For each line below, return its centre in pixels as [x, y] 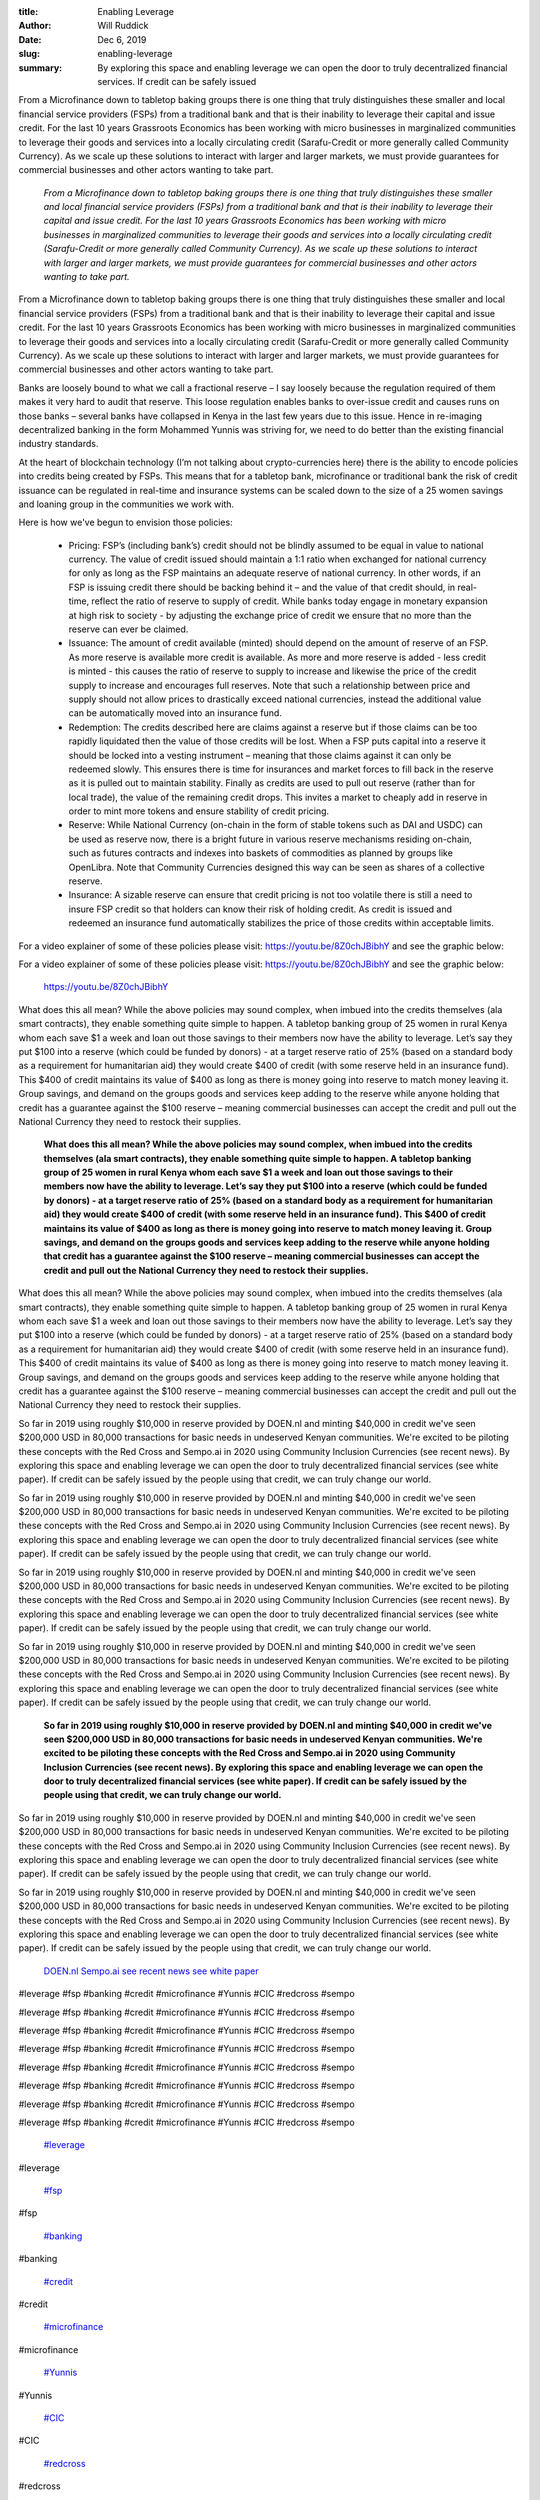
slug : [29, 54]
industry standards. [58, 444]
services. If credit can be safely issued [177, 81]
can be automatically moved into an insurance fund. [175, 713]
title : [28, 11]
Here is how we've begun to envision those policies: [126, 522]
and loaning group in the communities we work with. [126, 504]
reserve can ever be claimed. [128, 629]
